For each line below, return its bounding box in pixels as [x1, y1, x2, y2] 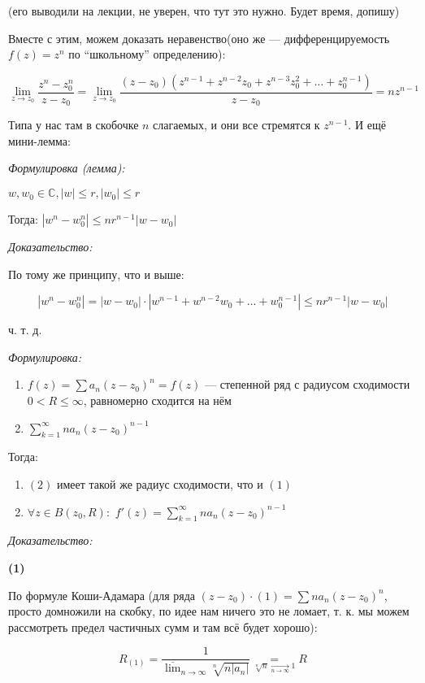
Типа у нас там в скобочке [8, 116, 139, 133]
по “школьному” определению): [68, 46, 226, 63]
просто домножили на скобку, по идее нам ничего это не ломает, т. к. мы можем [8, 603, 410, 620]
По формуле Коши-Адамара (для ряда [8, 586, 196, 603]
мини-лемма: [8, 132, 71, 149]
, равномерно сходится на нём [83, 392, 232, 409]
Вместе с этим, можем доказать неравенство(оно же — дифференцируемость [8, 29, 390, 46]
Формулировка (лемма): [8, 159, 125, 176]
